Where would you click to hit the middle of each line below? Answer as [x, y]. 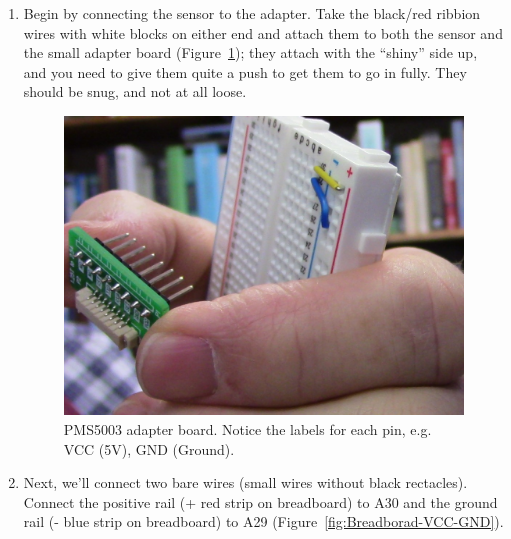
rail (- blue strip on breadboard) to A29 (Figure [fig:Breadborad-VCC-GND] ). [263, 521]
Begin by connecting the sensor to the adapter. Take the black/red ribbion [252, 13]
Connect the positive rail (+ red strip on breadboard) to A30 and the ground [260, 501]
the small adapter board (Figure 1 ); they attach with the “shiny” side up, [250, 52]
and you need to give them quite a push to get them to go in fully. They [245, 71]
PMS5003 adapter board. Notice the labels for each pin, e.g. [247, 428]
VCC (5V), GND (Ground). [149, 448]
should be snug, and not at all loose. [135, 91]
